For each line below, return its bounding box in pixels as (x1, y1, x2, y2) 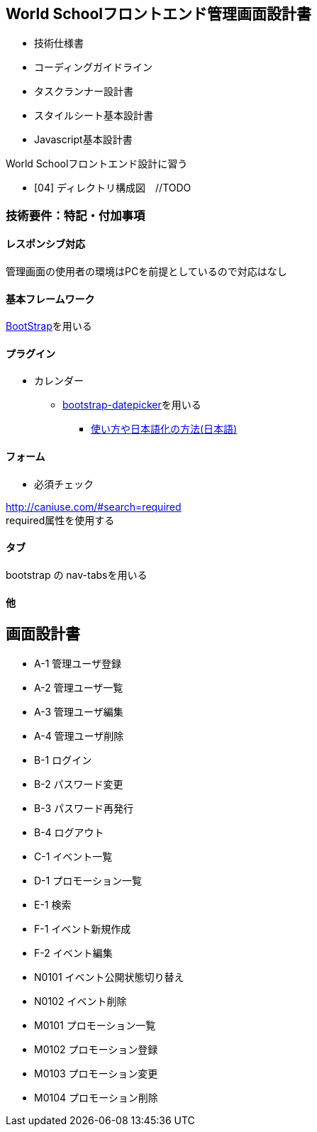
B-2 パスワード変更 (34, 777, 123, 790)
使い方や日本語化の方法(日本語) (91, 423, 238, 435)
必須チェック (34, 477, 94, 490)
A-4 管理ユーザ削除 (34, 729, 124, 742)
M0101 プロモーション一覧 (34, 1019, 156, 1031)
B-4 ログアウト (34, 826, 104, 838)
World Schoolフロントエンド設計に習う (6, 157, 188, 170)
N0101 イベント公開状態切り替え (34, 970, 184, 983)
